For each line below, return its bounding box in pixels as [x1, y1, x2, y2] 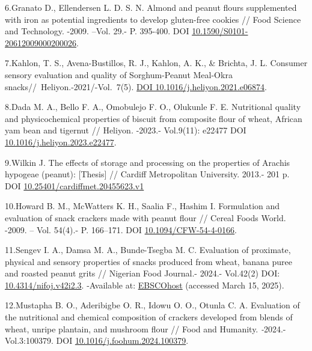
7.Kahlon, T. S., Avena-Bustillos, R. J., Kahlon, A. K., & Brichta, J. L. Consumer [5, 56, 308, 69]
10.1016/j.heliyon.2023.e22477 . [5, 135, 117, 148]
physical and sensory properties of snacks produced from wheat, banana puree [5, 255, 292, 267]
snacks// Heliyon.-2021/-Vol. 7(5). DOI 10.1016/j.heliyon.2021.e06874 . [5, 80, 267, 93]
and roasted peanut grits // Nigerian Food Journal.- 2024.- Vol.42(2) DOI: [5, 267, 280, 279]
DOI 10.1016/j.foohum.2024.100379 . [56, 334, 189, 347]
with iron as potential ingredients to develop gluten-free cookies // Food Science [5, 13, 301, 25]
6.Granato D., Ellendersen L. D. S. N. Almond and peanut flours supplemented [5, 1, 297, 13]
